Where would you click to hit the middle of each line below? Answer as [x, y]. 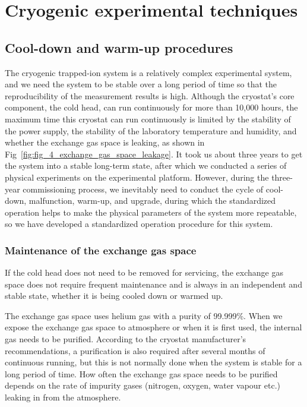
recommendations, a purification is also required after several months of [135, 350]
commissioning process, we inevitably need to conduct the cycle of [143, 189]
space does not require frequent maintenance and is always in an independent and [153, 284]
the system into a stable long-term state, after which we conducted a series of [146, 165]
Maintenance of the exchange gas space [101, 250]
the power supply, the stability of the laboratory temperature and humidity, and [151, 130]
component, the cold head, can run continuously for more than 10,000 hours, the [151, 107]
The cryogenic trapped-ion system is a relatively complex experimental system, [148, 72]
